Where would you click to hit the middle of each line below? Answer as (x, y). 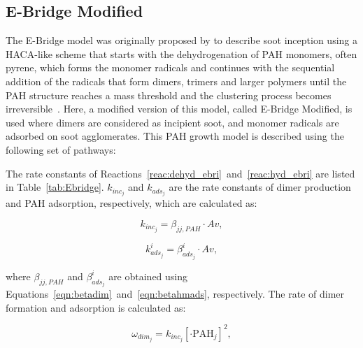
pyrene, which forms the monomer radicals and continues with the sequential (170, 67)
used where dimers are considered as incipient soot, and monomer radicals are (172, 122)
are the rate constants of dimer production (260, 187)
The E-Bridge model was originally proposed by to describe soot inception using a (181, 40)
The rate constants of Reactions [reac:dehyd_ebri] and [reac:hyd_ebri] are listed (180, 173)
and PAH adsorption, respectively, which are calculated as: (131, 203)
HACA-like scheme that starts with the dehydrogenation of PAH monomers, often (181, 53)
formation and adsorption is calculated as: (96, 307)
